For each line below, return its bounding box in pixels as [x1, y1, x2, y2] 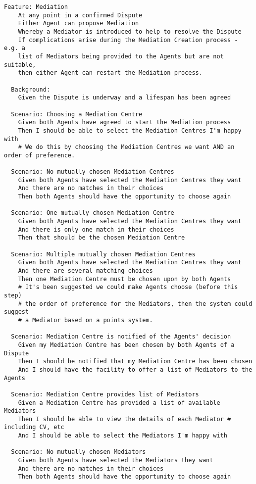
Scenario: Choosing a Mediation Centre [11, 110, 143, 118]
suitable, [4, 61, 36, 68]
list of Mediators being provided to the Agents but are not [18, 52, 224, 60]
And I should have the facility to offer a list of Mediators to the [18, 366, 253, 373]
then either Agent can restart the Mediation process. [18, 69, 203, 77]
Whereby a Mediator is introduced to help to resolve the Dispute [18, 28, 242, 35]
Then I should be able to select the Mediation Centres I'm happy [18, 127, 242, 134]
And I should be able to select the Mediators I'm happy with [18, 432, 228, 439]
